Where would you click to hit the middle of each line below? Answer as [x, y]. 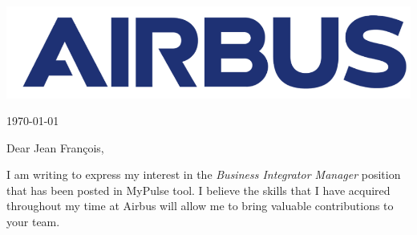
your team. [33, 222]
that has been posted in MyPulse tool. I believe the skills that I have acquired [198, 190]
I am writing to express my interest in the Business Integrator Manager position [204, 174]
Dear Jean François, [55, 147]
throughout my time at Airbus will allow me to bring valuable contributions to [200, 206]
